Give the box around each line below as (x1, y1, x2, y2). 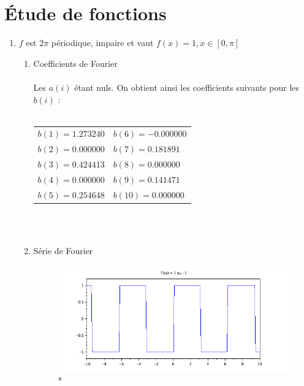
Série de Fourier (33, 244, 93, 257)
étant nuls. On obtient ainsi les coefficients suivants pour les (74, 80, 300, 93)
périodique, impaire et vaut (51, 36, 154, 49)
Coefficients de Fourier (33, 56, 118, 69)
